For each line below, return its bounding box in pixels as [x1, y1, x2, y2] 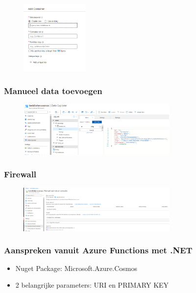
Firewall [4, 168, 37, 180]
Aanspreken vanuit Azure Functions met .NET [4, 244, 193, 256]
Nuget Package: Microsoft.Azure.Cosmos [15, 263, 138, 273]
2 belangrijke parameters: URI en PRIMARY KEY [15, 280, 169, 290]
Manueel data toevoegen [4, 84, 102, 97]
